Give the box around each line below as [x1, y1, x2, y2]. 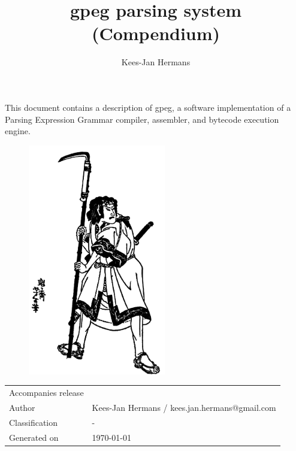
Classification [9, 416, 58, 428]
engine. [5, 125, 31, 137]
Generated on [9, 431, 59, 443]
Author [9, 401, 35, 414]
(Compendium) [91, 21, 221, 46]
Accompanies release [9, 386, 84, 399]
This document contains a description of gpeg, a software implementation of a [5, 101, 291, 113]
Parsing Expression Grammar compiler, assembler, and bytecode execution [5, 113, 279, 125]
